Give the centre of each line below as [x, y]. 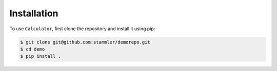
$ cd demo [33, 49]
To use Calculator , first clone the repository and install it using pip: [82, 29]
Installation [34, 13]
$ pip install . [41, 56]
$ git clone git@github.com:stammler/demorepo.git [85, 42]
